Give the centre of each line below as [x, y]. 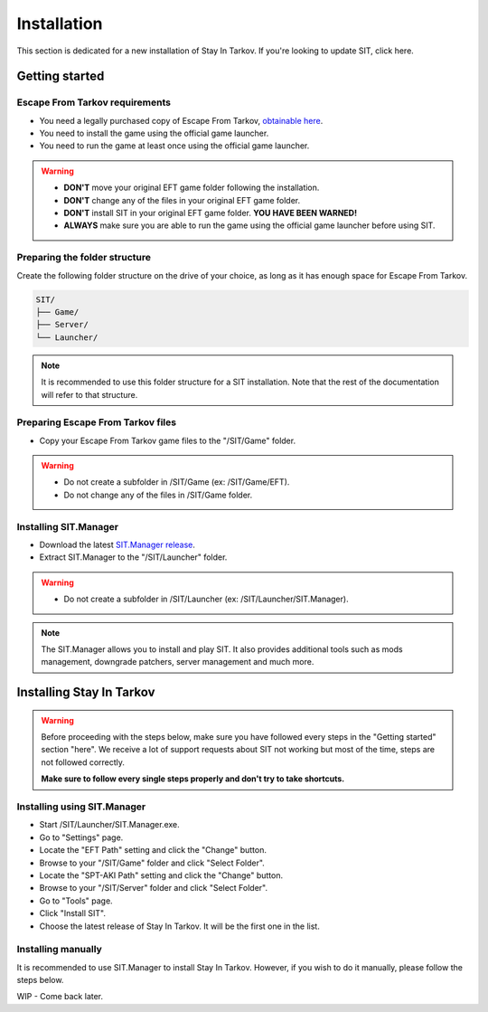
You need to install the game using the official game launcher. [154, 133]
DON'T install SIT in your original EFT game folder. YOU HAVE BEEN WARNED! [210, 213]
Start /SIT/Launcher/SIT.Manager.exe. [109, 825]
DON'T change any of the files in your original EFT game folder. [182, 200]
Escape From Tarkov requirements [94, 102]
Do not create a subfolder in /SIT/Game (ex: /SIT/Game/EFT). [177, 482]
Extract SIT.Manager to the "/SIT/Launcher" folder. [133, 557]
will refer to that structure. [89, 394]
